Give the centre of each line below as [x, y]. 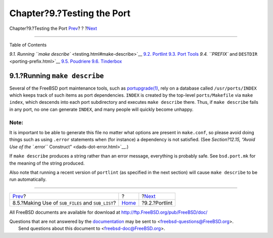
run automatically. [28, 179]
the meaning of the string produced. [47, 163]
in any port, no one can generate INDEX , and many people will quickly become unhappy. [101, 109]
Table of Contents [28, 45]
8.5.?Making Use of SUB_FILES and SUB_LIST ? [64, 203]
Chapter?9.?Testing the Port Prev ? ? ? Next [53, 28]
